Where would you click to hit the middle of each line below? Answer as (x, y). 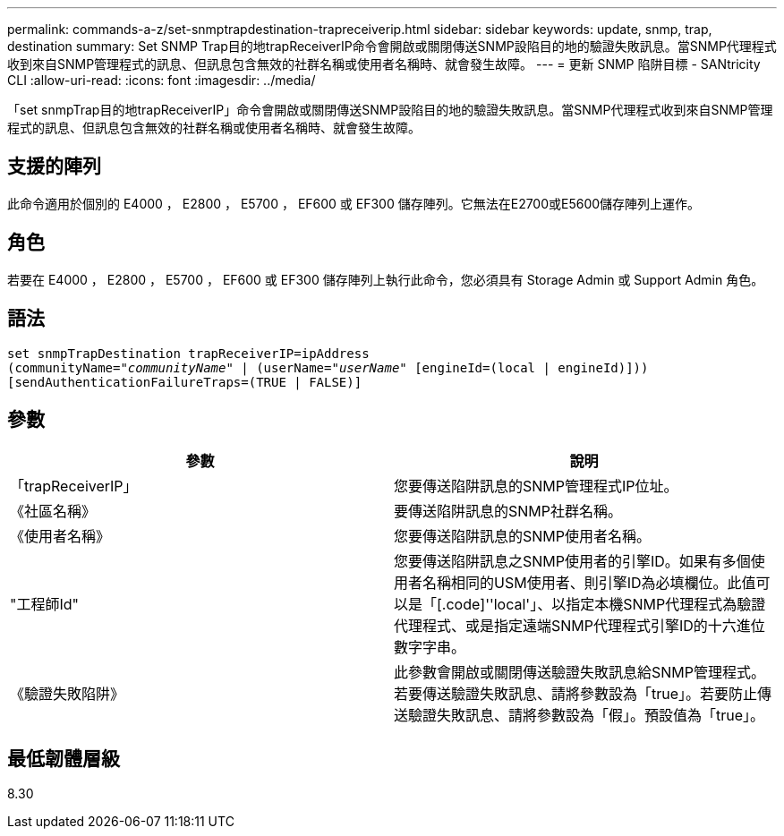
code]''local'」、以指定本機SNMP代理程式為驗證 (606, 605)
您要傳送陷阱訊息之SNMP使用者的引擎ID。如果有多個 (572, 562)
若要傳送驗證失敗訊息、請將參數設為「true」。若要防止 (576, 694)
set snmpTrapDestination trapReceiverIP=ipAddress (188, 353)
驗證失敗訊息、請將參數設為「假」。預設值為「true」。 (587, 716)
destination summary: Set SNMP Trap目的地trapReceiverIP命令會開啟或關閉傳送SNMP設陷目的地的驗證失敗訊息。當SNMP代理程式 (392, 46)
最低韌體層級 (64, 758)
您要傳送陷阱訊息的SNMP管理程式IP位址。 (536, 486)
